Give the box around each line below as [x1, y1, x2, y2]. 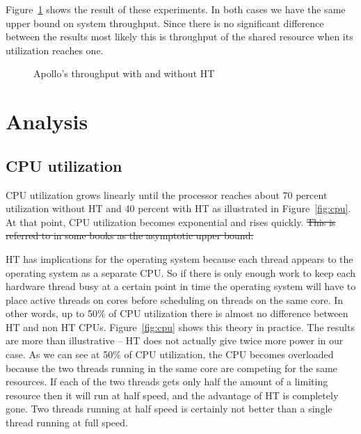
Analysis [6, 107, 88, 136]
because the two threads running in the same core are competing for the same [6, 360, 337, 375]
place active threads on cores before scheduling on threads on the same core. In [6, 292, 344, 307]
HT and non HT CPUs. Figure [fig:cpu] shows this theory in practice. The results [6, 319, 355, 334]
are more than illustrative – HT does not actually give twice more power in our [6, 333, 344, 348]
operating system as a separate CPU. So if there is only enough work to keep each [6, 265, 356, 280]
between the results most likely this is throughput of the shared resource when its [6, 29, 353, 44]
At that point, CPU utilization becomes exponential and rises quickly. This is [6, 214, 336, 229]
